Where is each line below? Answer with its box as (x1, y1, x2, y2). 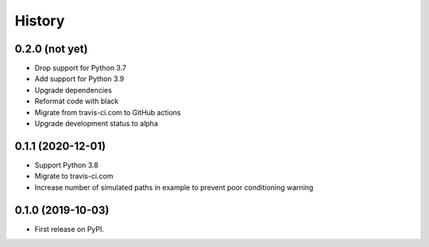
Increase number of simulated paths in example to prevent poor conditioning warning (34, 183, 314, 192)
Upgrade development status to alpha (34, 119, 158, 129)
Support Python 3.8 (34, 160, 99, 170)
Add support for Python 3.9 (34, 74, 125, 83)
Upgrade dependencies (34, 85, 113, 95)
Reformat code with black (34, 96, 119, 106)
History (14, 12, 65, 29)
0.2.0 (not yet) (14, 42, 88, 56)
